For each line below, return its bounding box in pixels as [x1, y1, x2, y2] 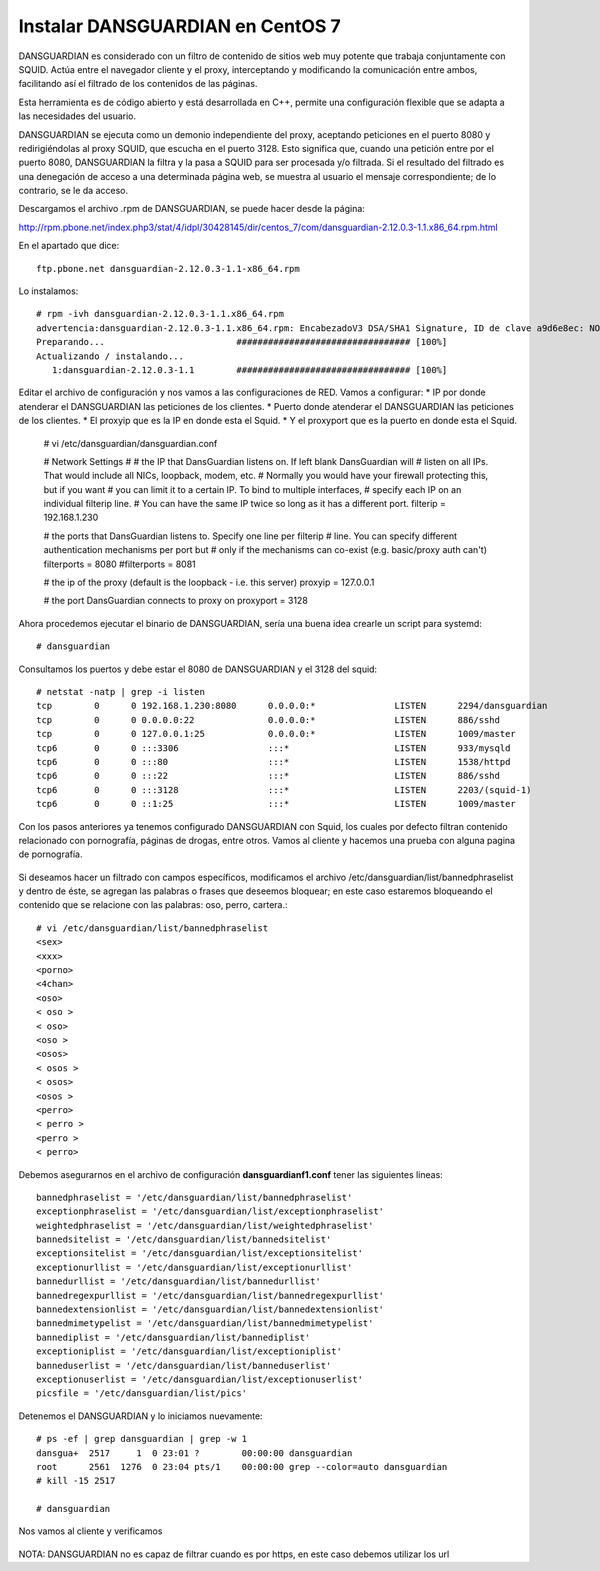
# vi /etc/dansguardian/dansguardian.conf [43, 437, 218, 449]
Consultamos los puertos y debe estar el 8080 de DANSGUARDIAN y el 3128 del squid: [18, 663, 378, 675]
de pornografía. [18, 848, 83, 860]
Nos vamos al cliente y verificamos [18, 1525, 163, 1537]
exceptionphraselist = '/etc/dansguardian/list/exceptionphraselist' [36, 1206, 385, 1217]
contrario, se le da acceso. [18, 185, 129, 197]
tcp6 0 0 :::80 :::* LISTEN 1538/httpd [36, 756, 511, 767]
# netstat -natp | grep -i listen [36, 686, 205, 697]
